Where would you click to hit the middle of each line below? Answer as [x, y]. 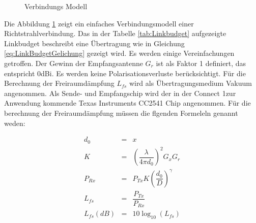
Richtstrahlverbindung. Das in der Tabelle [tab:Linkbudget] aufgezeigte [115, 33]
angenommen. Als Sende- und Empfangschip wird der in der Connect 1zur [120, 93]
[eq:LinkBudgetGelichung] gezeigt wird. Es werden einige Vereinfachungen [119, 53]
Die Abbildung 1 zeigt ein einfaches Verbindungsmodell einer [99, 23]
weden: [15, 123]
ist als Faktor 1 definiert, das [201, 63]
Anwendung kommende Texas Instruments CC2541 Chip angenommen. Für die [127, 103]
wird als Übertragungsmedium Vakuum [190, 83]
